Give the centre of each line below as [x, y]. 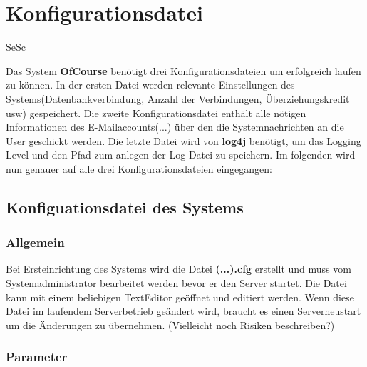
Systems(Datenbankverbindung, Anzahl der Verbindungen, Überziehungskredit [178, 98]
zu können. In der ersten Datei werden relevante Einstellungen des [150, 85]
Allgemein [35, 242]
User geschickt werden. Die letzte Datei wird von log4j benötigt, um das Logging [183, 140]
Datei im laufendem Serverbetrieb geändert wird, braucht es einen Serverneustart [183, 311]
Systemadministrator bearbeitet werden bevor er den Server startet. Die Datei [176, 283]
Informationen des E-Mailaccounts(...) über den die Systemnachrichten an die [175, 127]
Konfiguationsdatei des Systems [125, 207]
